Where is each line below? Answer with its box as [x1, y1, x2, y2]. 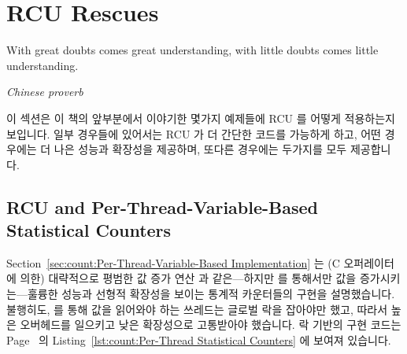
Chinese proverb [6, 83, 83, 100]
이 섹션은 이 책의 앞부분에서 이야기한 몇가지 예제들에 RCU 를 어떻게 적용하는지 [6, 109, 395, 126]
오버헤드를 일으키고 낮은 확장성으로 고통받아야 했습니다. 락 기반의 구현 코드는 [20, 316, 401, 333]
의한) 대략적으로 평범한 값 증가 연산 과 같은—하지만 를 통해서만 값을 [20, 270, 357, 286]
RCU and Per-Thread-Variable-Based [6, 194, 319, 219]
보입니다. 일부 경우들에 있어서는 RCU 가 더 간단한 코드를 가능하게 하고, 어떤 [6, 125, 381, 142]
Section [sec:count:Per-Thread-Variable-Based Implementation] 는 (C [6, 254, 340, 271]
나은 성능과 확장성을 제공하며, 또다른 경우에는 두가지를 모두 [54, 141, 347, 157]
